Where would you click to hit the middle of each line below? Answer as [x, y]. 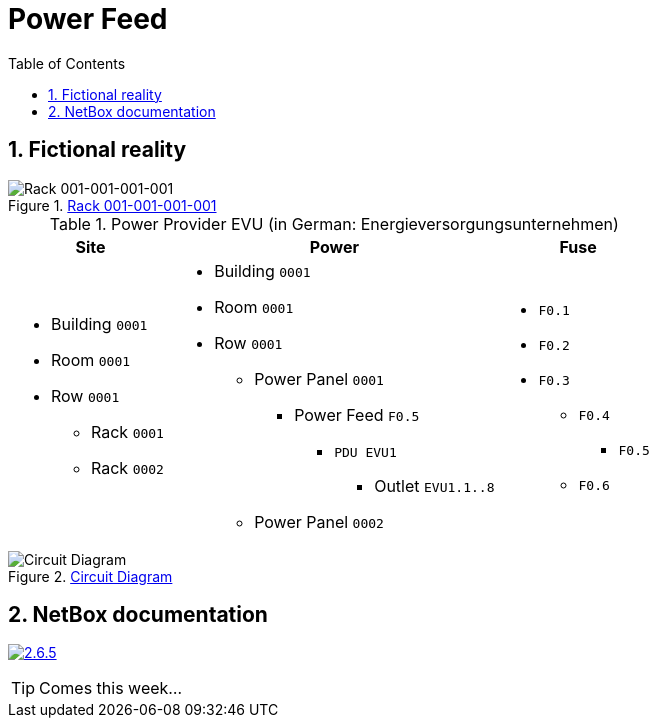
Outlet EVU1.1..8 [434, 485]
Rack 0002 [127, 468]
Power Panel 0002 [319, 521]
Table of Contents [67, 63]
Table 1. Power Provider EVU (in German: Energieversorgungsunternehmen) [334, 223]
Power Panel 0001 [319, 378]
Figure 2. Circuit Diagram [90, 576]
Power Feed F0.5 [357, 414]
